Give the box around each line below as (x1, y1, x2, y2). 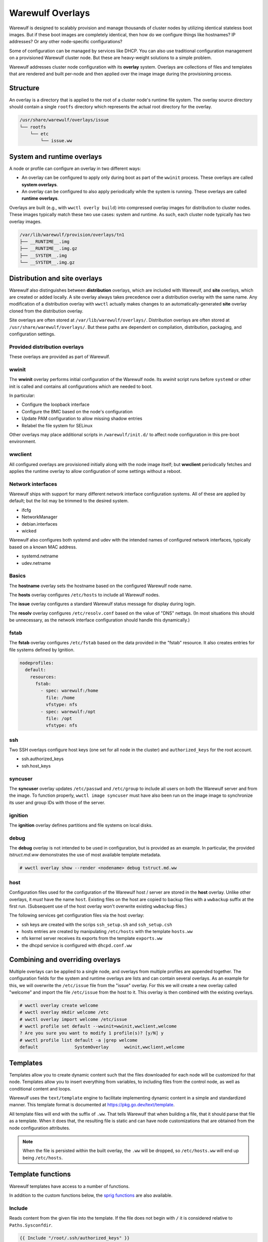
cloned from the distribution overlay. (9, 308, 84, 314)
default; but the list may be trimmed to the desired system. (9, 498, 129, 504)
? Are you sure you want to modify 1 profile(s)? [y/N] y (19, 1030, 164, 1036)
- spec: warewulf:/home (40, 688, 99, 694)
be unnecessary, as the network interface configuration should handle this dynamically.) (9, 617, 190, 623)
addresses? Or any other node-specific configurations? (9, 39, 123, 45)
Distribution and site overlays (9, 274, 103, 283)
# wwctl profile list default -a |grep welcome (19, 1037, 137, 1043)
